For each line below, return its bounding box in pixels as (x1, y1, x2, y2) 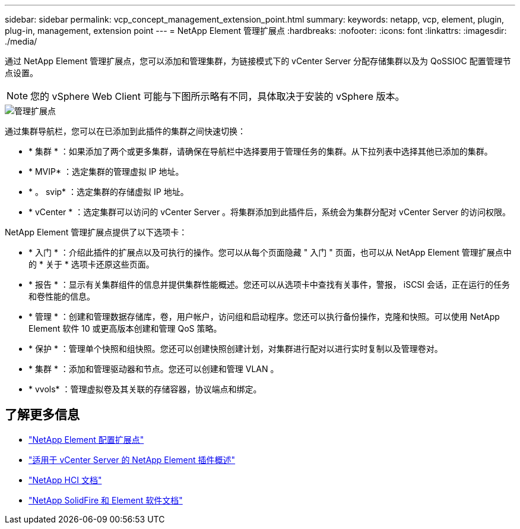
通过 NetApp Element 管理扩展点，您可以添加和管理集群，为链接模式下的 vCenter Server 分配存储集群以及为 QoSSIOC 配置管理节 (5, 56, 511, 66)
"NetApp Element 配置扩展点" (28, 434, 144, 445)
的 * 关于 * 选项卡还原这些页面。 (28, 259, 154, 269)
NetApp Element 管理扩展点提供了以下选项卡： (5, 227, 188, 237)
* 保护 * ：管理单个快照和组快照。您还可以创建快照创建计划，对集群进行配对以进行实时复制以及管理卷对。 (28, 344, 443, 354)
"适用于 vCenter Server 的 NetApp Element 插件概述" (28, 454, 236, 465)
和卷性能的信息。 (28, 291, 95, 301)
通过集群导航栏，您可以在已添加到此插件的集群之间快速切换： (5, 126, 246, 136)
